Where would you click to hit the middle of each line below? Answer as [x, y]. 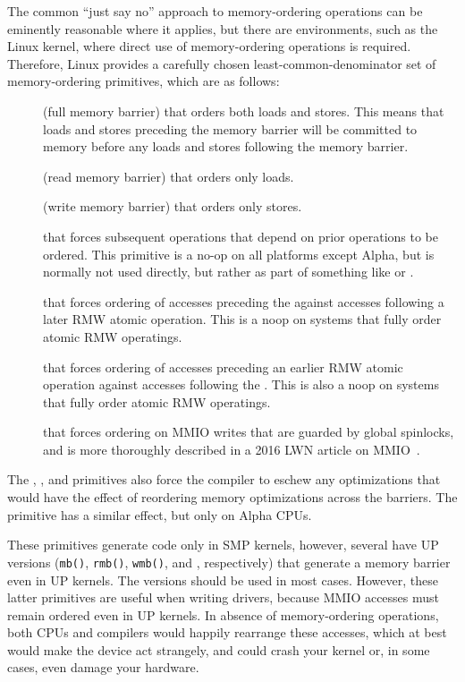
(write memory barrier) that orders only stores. [173, 206]
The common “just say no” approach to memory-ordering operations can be [215, 11]
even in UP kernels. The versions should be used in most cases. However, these [223, 580]
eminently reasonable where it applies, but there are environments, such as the [223, 28]
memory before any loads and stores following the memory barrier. [226, 146]
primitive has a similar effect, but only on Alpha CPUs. [160, 514]
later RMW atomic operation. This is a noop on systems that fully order [242, 319]
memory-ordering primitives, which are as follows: [144, 81]
